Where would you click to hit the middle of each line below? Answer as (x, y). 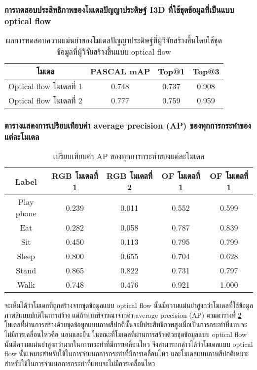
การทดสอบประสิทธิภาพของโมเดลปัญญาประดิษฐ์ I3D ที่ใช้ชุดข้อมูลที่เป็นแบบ (119, 9)
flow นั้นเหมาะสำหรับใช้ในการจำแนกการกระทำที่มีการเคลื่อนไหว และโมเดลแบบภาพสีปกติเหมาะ (127, 353)
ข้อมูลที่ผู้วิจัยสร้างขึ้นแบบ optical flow (114, 52)
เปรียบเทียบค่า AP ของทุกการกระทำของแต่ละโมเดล (129, 156)
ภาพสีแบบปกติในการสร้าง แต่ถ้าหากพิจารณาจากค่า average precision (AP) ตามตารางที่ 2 (123, 315)
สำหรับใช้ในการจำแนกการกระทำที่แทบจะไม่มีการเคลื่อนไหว (80, 363)
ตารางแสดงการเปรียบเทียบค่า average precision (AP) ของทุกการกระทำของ (128, 125)
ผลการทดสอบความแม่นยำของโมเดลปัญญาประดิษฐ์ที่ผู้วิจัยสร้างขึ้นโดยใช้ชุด (114, 40)
